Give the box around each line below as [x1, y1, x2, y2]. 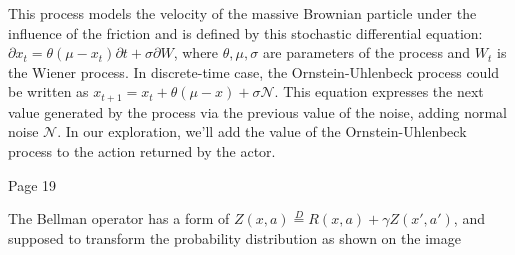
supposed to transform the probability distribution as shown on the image [8, 227, 461, 248]
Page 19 [8, 174, 57, 195]
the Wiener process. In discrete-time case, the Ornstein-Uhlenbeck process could [8, 61, 500, 82]
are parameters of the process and [262, 42, 471, 63]
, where [173, 42, 219, 63]
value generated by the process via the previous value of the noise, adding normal [8, 101, 508, 122]
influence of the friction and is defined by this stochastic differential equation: [8, 22, 483, 43]
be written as [8, 81, 89, 102]
